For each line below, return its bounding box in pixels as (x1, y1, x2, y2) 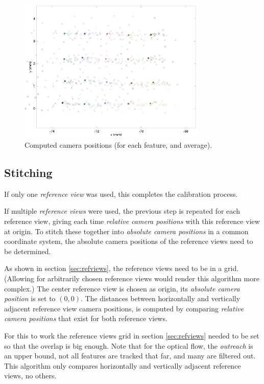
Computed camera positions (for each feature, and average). (25, 140, 212, 150)
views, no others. (4, 370, 57, 381)
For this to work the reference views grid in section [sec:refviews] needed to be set (4, 330, 259, 341)
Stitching (4, 165, 53, 180)
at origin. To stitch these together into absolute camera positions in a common (4, 225, 249, 236)
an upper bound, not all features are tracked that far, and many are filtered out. (4, 350, 256, 361)
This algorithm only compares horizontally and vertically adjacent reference (4, 360, 241, 371)
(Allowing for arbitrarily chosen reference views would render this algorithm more (4, 273, 259, 284)
